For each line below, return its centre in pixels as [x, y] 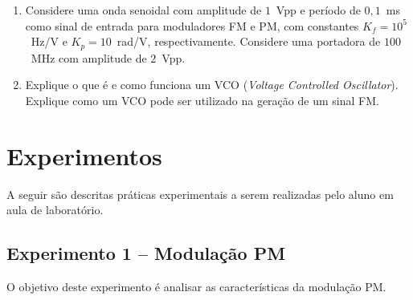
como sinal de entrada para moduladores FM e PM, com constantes [192, 25]
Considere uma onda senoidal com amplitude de [143, 10]
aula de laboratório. [55, 210]
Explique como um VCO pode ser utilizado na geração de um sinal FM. [202, 100]
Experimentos [84, 155]
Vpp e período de [318, 10]
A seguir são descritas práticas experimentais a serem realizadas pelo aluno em [200, 194]
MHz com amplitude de [89, 57]
